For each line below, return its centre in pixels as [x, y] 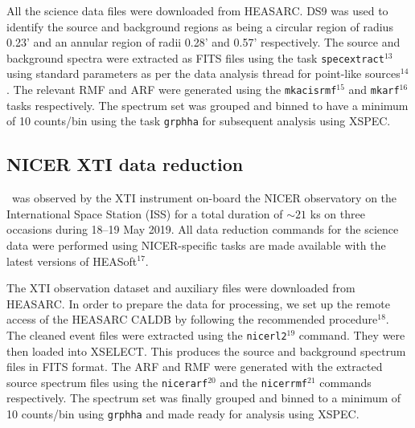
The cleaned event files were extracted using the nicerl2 [147, 334]
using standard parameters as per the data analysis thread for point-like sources [203, 73]
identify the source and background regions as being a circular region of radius [200, 26]
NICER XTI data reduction [125, 164]
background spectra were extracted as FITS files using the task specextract [195, 57]
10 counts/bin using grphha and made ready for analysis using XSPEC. [183, 413]
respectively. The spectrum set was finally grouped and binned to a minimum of [204, 398]
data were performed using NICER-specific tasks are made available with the [196, 245]
